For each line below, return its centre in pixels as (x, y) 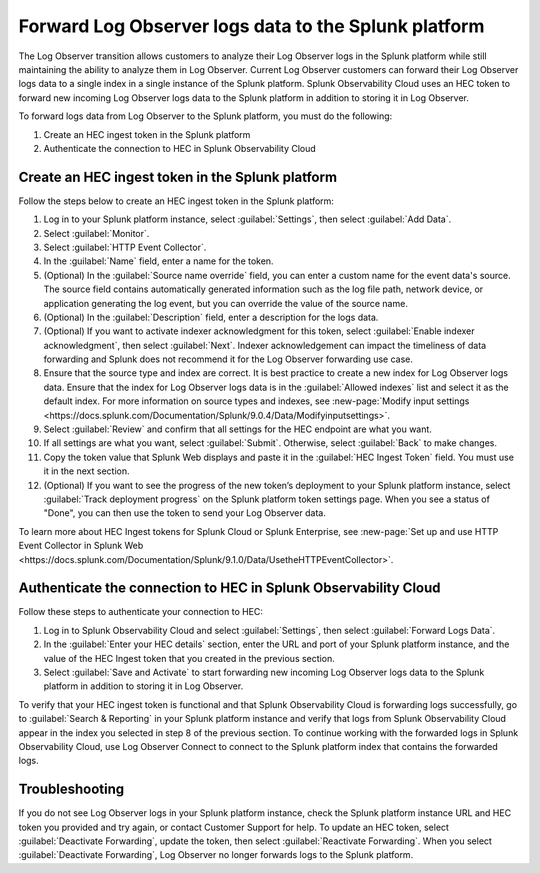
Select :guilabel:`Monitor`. (96, 233)
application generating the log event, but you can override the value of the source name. (226, 303)
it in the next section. (86, 471)
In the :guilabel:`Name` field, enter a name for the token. (158, 261)
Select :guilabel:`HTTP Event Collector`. (125, 247)
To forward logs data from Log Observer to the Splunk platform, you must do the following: (205, 116)
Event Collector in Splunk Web (81, 546)
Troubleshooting (71, 789)
